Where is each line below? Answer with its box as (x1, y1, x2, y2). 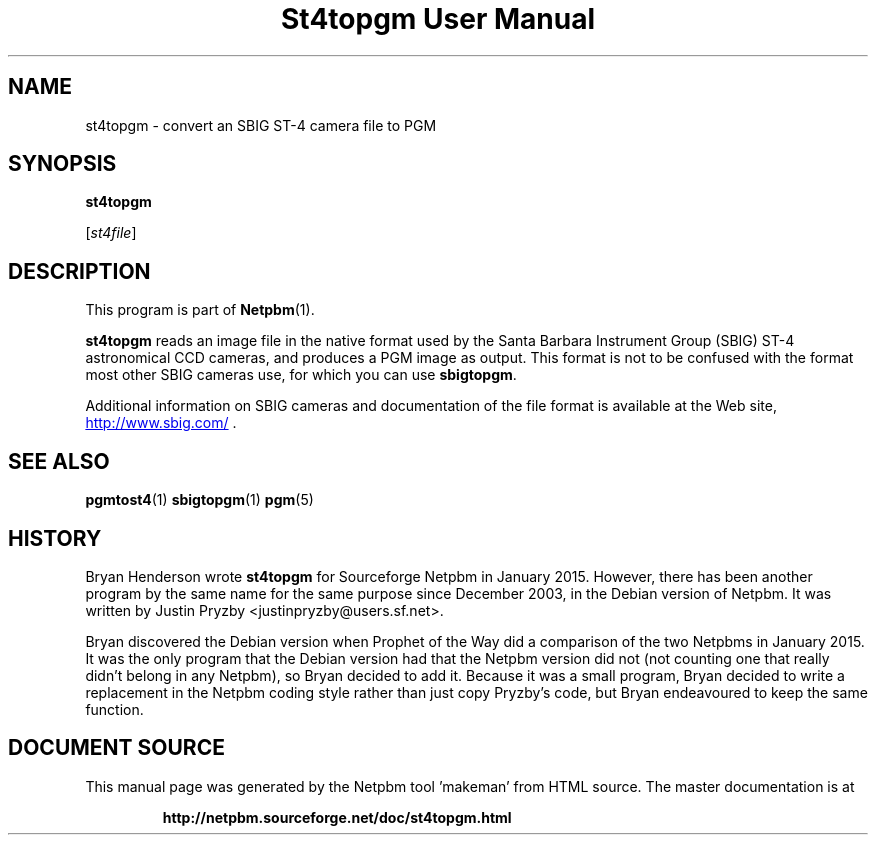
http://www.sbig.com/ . (85, 414, 237, 432)
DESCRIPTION (8, 258, 151, 284)
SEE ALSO (8, 448, 110, 474)
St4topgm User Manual (281, 2, 595, 36)
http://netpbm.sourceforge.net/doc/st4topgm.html (162, 808, 512, 826)
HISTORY (8, 525, 102, 551)
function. (85, 700, 144, 718)
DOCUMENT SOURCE (8, 735, 225, 761)
